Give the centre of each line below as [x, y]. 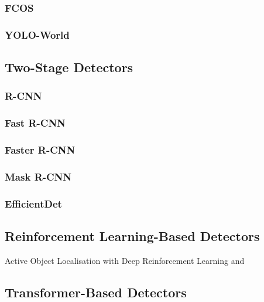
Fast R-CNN [35, 123]
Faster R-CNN [40, 150]
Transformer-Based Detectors [96, 292]
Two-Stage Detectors [69, 67]
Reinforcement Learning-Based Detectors [132, 236]
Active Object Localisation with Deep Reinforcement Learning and [125, 260]
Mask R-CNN [38, 176]
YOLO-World [37, 34]
